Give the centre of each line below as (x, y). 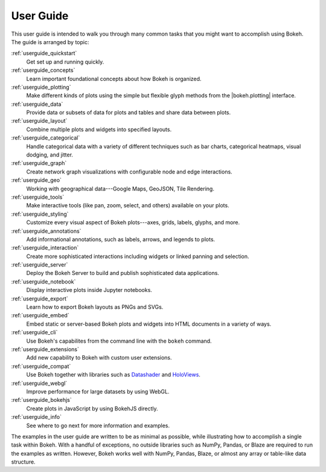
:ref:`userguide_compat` (41, 366)
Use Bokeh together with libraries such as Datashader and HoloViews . (113, 375)
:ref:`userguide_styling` (40, 214)
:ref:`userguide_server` (40, 265)
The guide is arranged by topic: (50, 42)
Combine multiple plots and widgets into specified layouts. (99, 129)
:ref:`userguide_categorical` (46, 138)
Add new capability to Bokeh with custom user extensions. (99, 358)
